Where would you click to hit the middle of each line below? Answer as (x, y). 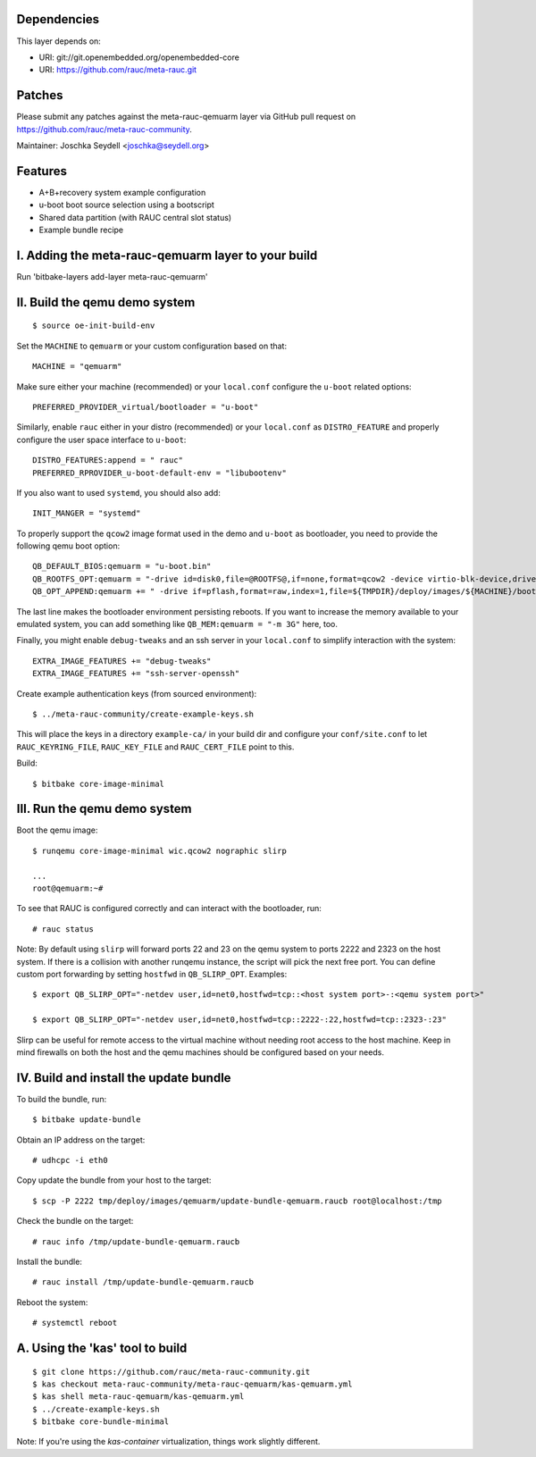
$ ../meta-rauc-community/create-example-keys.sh (143, 714)
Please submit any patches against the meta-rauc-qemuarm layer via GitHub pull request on (186, 117)
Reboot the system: (52, 1302)
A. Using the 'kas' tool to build (102, 1348)
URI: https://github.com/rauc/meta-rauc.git (117, 70)
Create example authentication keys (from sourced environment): (137, 693)
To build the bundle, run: (62, 1099)
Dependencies (58, 19)
